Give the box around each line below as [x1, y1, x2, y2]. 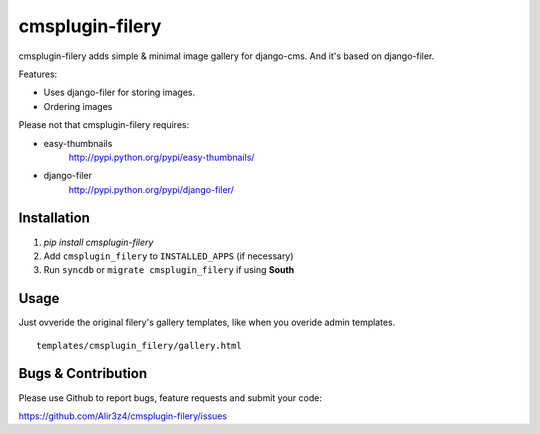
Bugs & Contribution [18, 365, 148, 382]
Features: [18, 68, 58, 80]
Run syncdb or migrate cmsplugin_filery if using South [43, 264, 295, 276]
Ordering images [43, 100, 113, 112]
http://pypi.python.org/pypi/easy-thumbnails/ [68, 151, 255, 163]
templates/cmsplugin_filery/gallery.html [36, 340, 242, 351]
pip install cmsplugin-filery [43, 236, 154, 248]
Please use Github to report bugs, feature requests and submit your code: [18, 391, 322, 404]
